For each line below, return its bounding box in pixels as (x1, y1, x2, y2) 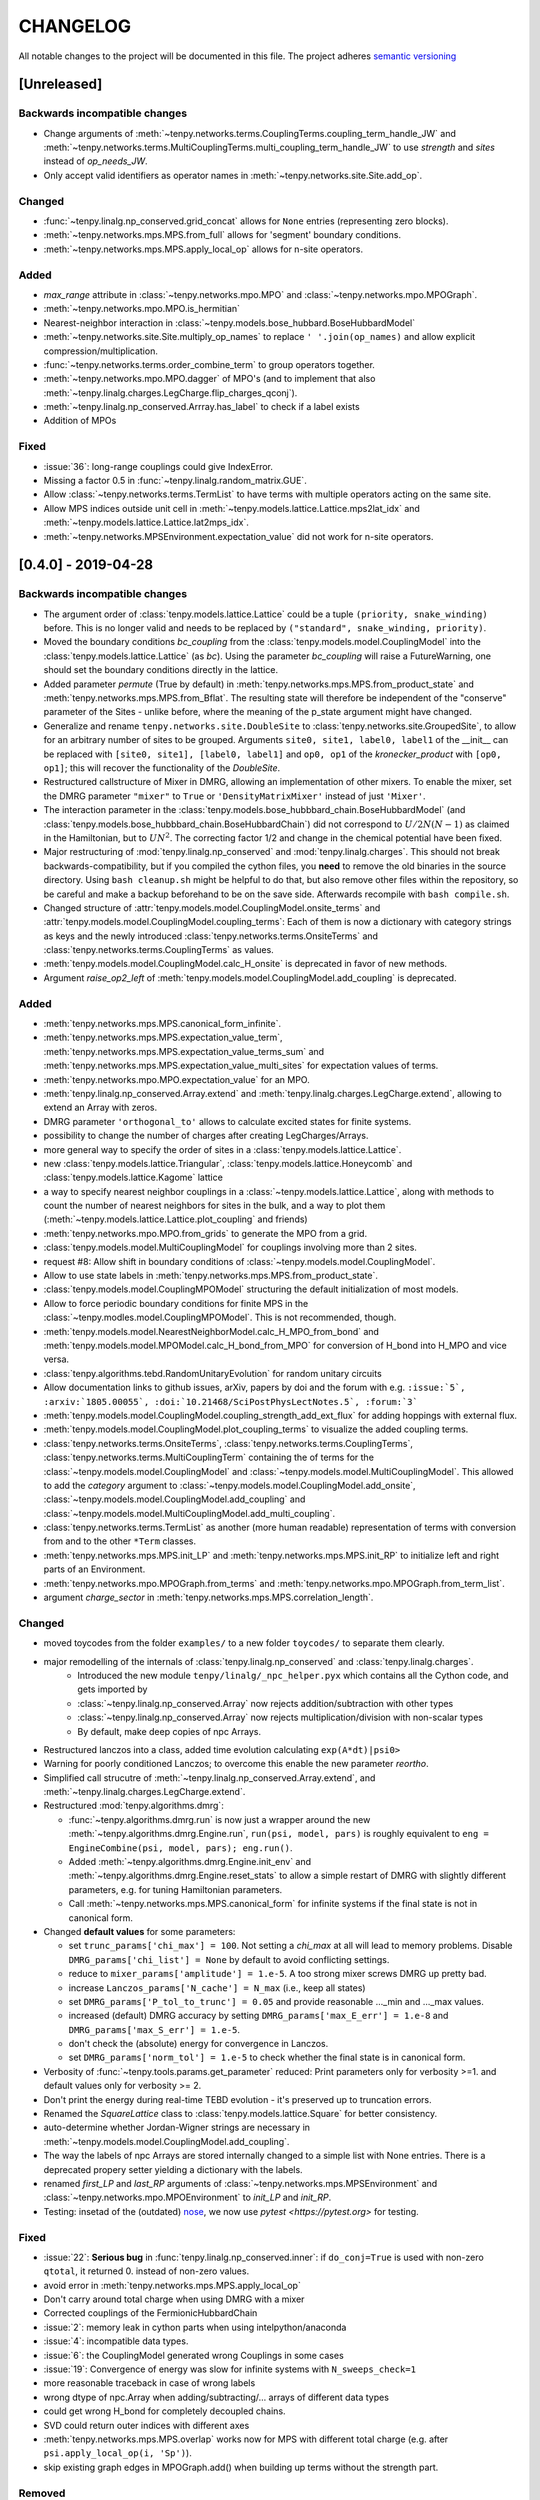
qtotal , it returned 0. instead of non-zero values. (43, 2265, 250, 2277)
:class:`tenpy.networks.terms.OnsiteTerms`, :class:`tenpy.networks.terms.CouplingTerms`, (43, 1437, 414, 1449)
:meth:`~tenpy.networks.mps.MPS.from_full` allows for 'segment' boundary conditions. (43, 229, 402, 241)
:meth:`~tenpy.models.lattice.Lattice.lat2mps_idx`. (43, 516, 249, 529)
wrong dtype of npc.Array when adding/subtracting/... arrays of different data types (43, 2391, 390, 2403)
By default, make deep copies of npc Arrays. (77, 1725, 262, 1737)
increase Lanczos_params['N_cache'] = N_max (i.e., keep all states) (68, 1981, 366, 1994)
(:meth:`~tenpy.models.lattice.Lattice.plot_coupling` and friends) (43, 1213, 309, 1225)
